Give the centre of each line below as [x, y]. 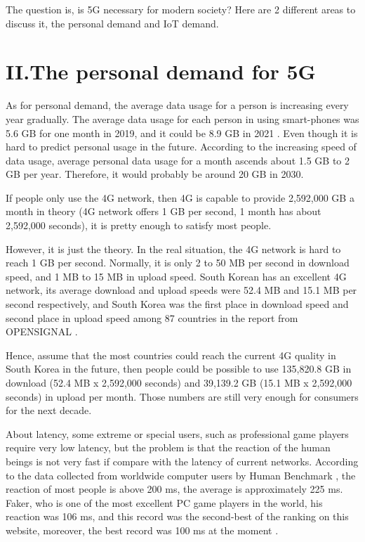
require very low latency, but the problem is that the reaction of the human [168, 447]
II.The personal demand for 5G [161, 71]
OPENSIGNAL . [42, 331]
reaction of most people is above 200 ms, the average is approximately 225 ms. [174, 489]
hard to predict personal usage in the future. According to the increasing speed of [181, 147]
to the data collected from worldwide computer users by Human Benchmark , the [181, 475]
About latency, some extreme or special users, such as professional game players [177, 433]
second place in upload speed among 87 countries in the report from [152, 317]
